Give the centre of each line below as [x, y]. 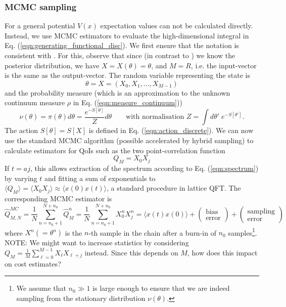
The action [21, 130]
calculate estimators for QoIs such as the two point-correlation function [115, 150]
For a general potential [40, 26]
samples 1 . [243, 232]
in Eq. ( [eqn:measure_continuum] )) [128, 102]
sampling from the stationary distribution [81, 298]
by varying [21, 178]
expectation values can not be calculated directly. [177, 26]
